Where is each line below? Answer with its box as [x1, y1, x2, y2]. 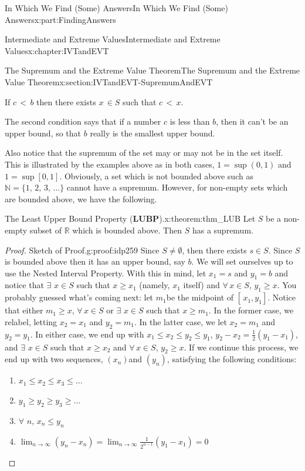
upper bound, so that [5, 126, 82, 139]
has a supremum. [192, 223, 253, 236]
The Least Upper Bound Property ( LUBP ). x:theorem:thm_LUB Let [5, 212, 256, 225]
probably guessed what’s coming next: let [5, 291, 154, 303]
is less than [170, 115, 210, 128]
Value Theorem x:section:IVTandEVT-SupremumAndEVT [5, 75, 213, 88]
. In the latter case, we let [134, 315, 227, 328]
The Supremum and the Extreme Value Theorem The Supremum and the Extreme [5, 64, 300, 76]
